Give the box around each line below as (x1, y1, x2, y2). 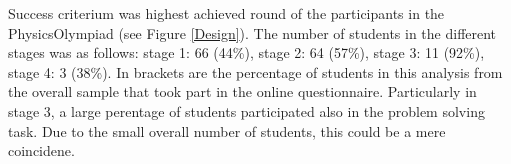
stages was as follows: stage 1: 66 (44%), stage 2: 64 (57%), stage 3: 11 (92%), (8, 42, 485, 63)
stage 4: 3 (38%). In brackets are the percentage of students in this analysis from (8, 61, 503, 82)
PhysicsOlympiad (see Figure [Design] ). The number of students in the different (8, 22, 497, 43)
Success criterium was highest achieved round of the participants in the (8, 3, 445, 23)
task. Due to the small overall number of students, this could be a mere (8, 120, 446, 141)
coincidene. (8, 140, 75, 161)
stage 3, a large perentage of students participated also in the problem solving (8, 100, 485, 121)
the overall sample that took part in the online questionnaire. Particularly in (8, 81, 477, 102)
